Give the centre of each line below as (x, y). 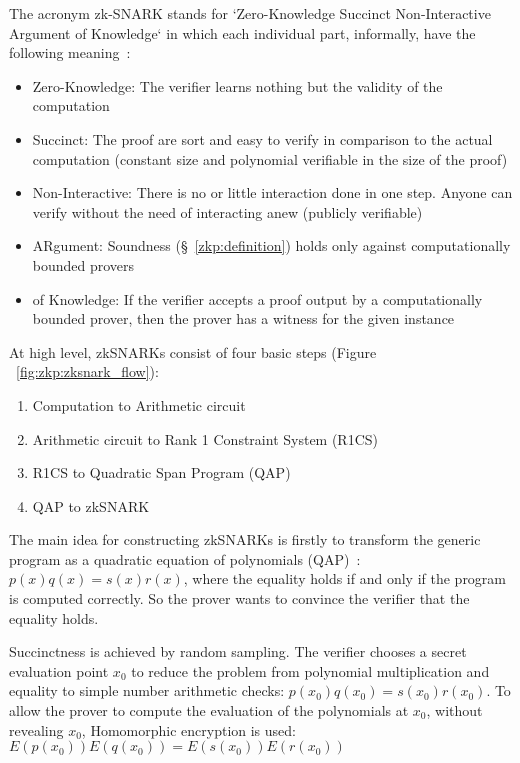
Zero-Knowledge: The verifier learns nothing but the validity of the (237, 85)
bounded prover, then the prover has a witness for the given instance (243, 318)
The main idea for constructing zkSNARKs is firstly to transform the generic (245, 539)
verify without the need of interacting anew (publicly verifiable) (227, 211)
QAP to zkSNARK (91, 505)
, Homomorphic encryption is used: (188, 729)
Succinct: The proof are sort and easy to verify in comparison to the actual (262, 138)
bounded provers (83, 264)
